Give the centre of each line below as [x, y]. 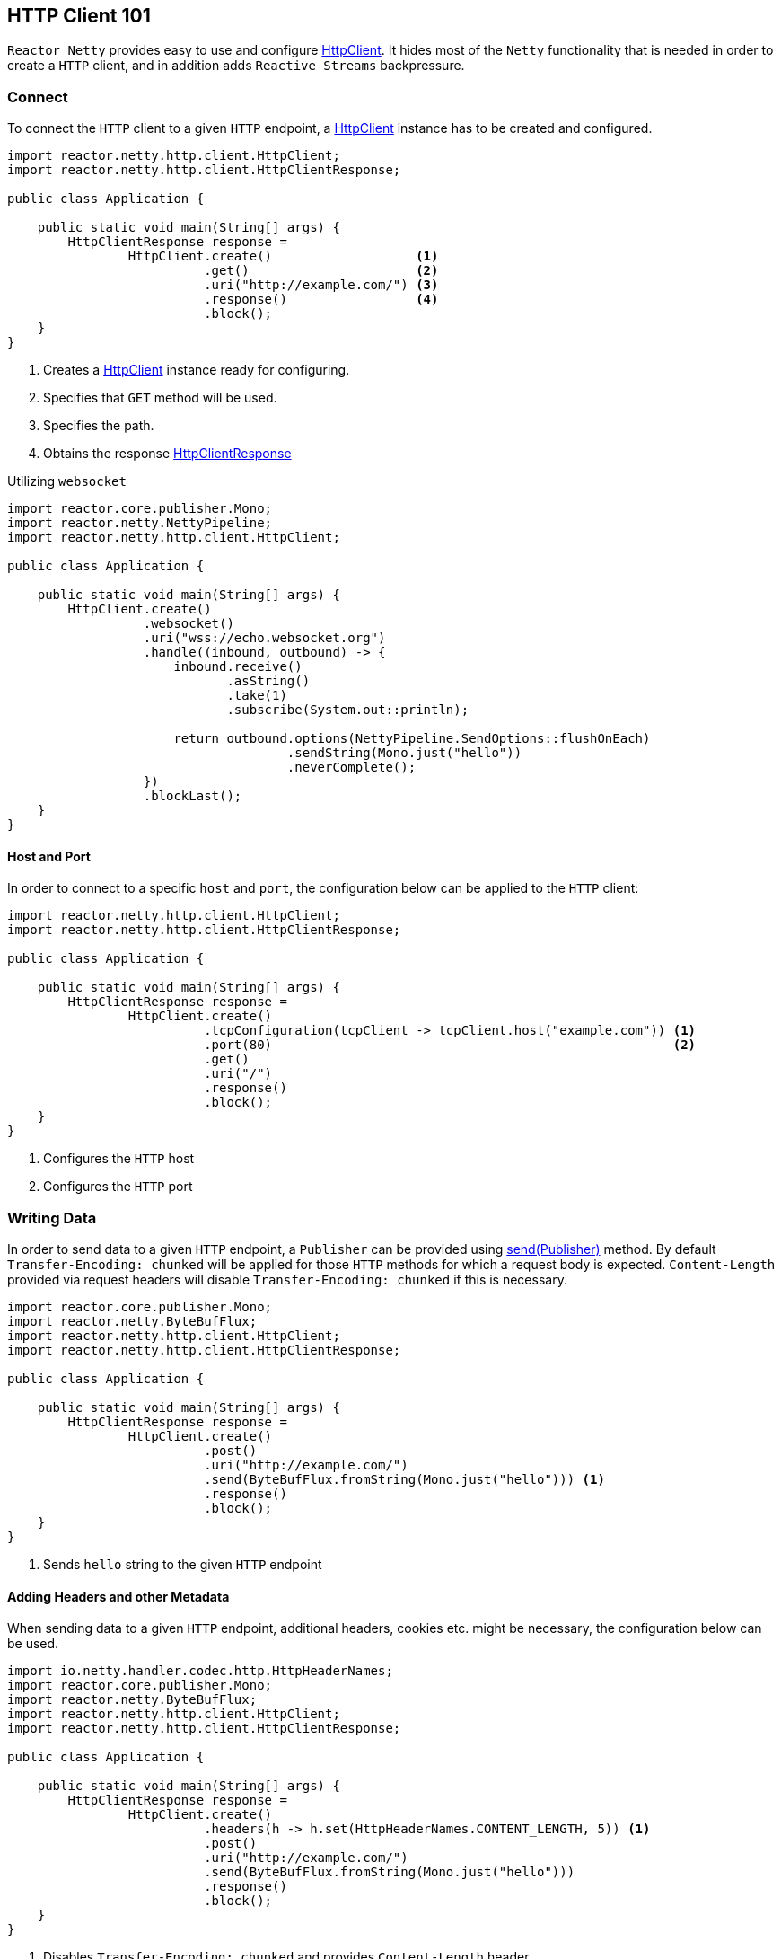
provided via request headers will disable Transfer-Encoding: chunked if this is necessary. [287, 1280]
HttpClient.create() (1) [283, 256]
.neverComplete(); [351, 768]
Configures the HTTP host [119, 1159]
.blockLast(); [193, 796]
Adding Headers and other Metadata [118, 1596]
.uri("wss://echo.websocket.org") [264, 638]
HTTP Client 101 [79, 16]
